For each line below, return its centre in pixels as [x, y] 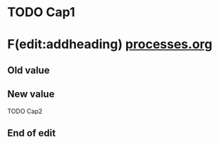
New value [31, 94]
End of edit [32, 133]
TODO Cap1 [41, 12]
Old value [29, 70]
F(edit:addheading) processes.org [110, 45]
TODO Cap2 [25, 111]
